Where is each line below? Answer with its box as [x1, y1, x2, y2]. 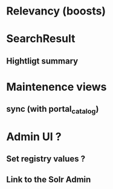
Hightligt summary [6, 56, 79, 66]
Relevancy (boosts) [6, 4, 106, 18]
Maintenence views [6, 80, 107, 94]
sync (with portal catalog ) [6, 104, 99, 116]
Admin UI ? [6, 130, 62, 143]
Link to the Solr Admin [6, 174, 91, 185]
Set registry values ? [6, 154, 86, 164]
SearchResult [6, 32, 76, 46]
